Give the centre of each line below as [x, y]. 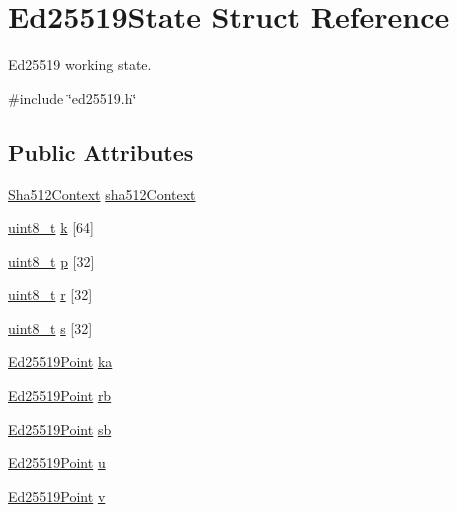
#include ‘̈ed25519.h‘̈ [72, 97]
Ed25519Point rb [60, 395]
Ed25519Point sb [60, 428]
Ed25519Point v [57, 495]
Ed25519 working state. [80, 64]
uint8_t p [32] [51, 260]
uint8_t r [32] [50, 294]
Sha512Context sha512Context [102, 193]
